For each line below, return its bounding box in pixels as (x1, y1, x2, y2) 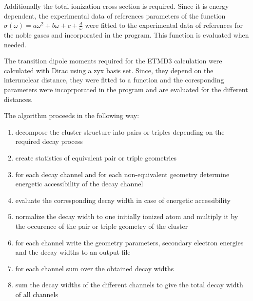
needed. (4, 39, 26, 49)
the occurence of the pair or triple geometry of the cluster (15, 221, 188, 231)
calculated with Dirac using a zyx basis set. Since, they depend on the (4, 65, 214, 75)
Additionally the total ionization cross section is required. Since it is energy (4, 1, 229, 11)
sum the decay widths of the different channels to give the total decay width (15, 280, 243, 290)
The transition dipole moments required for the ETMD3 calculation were (4, 56, 222, 66)
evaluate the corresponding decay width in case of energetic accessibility (15, 195, 231, 205)
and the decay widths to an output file (15, 247, 131, 257)
